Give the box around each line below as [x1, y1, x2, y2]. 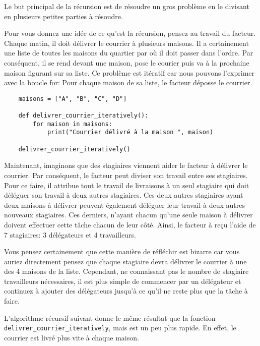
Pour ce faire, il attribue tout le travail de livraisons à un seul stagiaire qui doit [4, 180, 249, 190]
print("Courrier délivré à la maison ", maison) [47, 129, 214, 136]
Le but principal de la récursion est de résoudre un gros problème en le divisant [4, 1, 249, 11]
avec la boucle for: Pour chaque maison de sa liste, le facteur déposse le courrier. [4, 77, 252, 88]
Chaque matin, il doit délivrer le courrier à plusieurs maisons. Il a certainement [4, 37, 249, 48]
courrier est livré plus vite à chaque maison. [4, 332, 139, 342]
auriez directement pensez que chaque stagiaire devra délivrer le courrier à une [4, 256, 247, 266]
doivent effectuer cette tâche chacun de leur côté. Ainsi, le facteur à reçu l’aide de [4, 219, 256, 229]
